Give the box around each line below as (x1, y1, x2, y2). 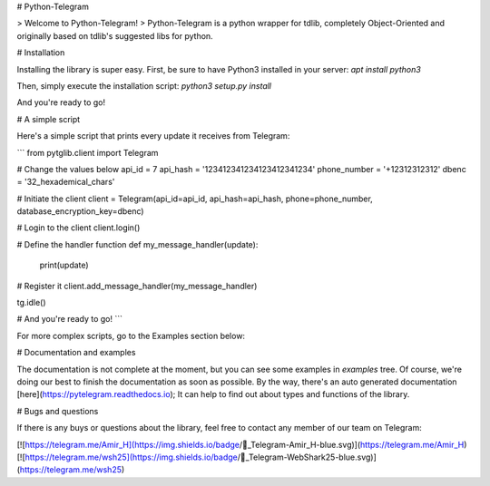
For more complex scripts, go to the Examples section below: (16, 330, 245, 341)
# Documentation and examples (16, 347, 136, 358)
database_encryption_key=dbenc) (16, 206, 144, 217)
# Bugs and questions (16, 405, 99, 416)
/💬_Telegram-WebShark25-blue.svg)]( (237, 452, 377, 462)
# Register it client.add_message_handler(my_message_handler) (16, 280, 258, 291)
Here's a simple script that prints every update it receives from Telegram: (16, 131, 290, 141)
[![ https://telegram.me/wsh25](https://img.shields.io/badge (16, 452, 238, 462)
